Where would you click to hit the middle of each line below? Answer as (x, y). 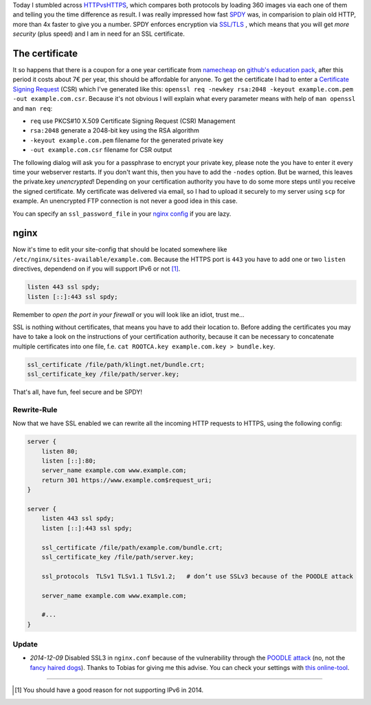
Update (25, 645)
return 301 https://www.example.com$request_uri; (127, 480)
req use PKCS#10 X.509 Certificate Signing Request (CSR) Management (133, 121)
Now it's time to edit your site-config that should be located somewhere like (120, 249)
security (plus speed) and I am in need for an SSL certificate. (99, 34)
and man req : (33, 108)
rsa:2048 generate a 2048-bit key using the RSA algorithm (114, 131)
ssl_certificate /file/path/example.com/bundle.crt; (132, 547)
